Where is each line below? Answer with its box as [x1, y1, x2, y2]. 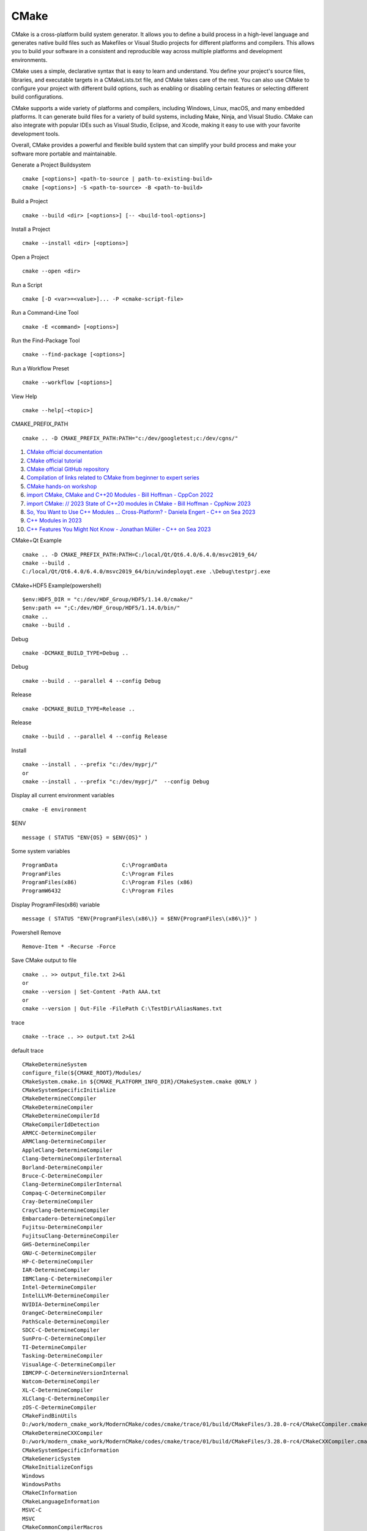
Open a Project [11, 253, 49, 260]
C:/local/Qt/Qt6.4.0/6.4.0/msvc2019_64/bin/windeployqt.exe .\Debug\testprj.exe [22, 568, 271, 575]
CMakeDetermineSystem [22, 1061, 87, 1068]
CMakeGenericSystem [22, 1455, 81, 1462]
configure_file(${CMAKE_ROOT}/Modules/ [22, 1069, 142, 1077]
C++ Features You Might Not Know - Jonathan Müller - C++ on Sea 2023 [26, 525, 211, 533]
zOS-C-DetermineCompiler [22, 1404, 97, 1411]
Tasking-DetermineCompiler [22, 1352, 103, 1360]
